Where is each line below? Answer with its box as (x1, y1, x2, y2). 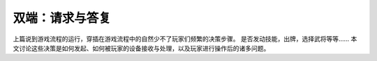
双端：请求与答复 (13, 10, 112, 26)
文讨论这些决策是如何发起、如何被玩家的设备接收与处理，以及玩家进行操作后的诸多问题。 (13, 44, 270, 52)
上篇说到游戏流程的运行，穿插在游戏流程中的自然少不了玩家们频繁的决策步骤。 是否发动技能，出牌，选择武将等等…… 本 (13, 35, 357, 43)
